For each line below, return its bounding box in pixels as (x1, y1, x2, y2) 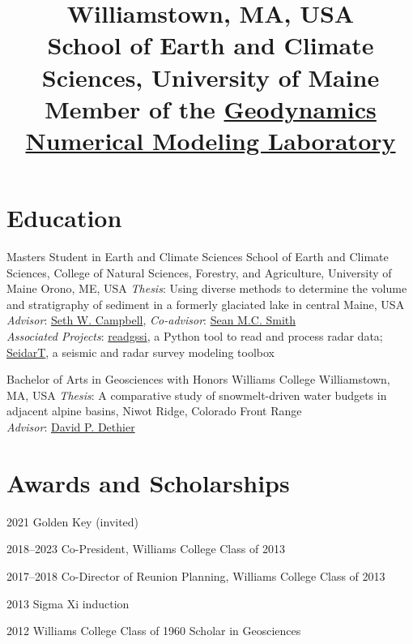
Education (6, 201, 122, 234)
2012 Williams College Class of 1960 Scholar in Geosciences (6, 622, 301, 639)
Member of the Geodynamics (45, 92, 377, 125)
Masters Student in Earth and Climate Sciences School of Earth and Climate (6, 248, 389, 265)
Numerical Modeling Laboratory (25, 123, 396, 157)
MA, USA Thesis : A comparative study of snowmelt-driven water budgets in (6, 386, 387, 403)
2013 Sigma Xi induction (6, 595, 130, 612)
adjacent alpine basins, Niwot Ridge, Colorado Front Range (6, 402, 302, 419)
